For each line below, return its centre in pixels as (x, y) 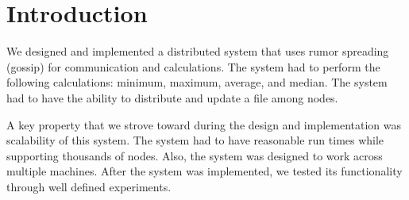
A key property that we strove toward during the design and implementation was (204, 124)
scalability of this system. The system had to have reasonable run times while (195, 140)
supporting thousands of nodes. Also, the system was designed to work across (195, 155)
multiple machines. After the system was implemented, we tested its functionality (204, 171)
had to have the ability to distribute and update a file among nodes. (172, 97)
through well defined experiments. (89, 186)
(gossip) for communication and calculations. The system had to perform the (193, 66)
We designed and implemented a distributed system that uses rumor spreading (198, 51)
